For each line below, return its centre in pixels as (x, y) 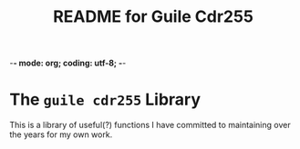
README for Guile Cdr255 (153, 17)
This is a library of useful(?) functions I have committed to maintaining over (150, 125)
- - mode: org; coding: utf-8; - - (68, 63)
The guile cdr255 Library (105, 99)
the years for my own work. (61, 134)
